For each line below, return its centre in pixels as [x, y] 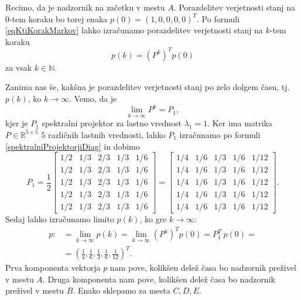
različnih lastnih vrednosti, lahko [107, 134]
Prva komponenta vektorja [53, 268]
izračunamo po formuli [220, 134]
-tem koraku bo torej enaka [59, 18]
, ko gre [153, 219]
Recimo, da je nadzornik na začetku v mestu [85, 7]
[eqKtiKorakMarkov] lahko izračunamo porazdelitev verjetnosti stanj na [134, 30]
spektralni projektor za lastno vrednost [112, 123]
